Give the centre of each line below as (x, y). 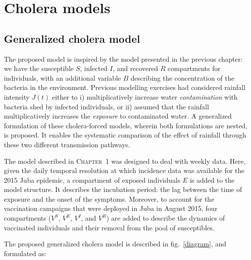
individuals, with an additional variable (63, 78)
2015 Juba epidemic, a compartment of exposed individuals (92, 180)
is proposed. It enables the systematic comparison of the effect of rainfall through (125, 135)
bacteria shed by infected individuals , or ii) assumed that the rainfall (107, 106)
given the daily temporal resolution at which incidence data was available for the (124, 170)
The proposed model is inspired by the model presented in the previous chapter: (123, 59)
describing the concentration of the (182, 78)
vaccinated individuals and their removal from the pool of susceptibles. (109, 227)
